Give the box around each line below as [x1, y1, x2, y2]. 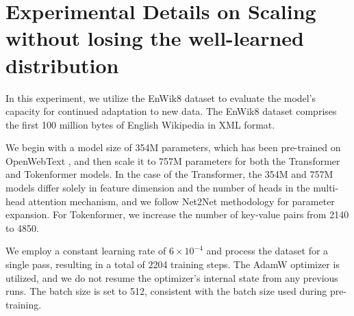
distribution [5, 51, 119, 79]
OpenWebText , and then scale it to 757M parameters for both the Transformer [5, 153, 340, 168]
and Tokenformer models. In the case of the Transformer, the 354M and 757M [5, 167, 333, 181]
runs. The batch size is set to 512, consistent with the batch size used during [5, 284, 327, 298]
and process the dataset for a [206, 243, 329, 258]
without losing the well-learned [5, 24, 304, 52]
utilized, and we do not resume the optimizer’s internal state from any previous [5, 270, 338, 285]
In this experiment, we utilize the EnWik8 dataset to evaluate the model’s [5, 90, 316, 105]
